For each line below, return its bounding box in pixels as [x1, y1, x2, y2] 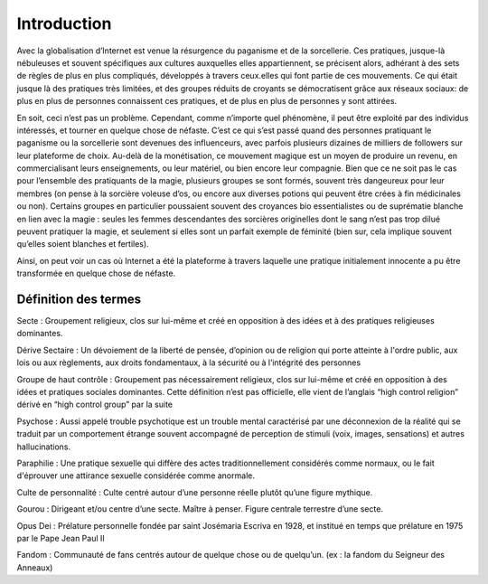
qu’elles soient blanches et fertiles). [16, 239, 149, 250]
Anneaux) [16, 561, 53, 573]
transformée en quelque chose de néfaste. [16, 268, 176, 279]
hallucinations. [16, 441, 71, 452]
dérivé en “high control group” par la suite [16, 399, 174, 410]
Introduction [16, 14, 112, 33]
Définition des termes [16, 292, 142, 306]
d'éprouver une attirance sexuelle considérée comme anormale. [16, 470, 255, 481]
